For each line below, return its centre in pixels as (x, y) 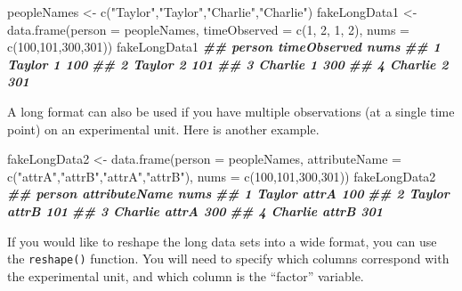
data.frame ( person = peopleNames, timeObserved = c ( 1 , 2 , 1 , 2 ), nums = (208, 29)
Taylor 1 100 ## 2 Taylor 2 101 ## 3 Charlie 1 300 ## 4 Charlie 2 (228, 64)
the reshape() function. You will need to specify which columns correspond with (228, 259)
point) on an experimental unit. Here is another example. (163, 129)
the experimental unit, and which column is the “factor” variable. (186, 275)
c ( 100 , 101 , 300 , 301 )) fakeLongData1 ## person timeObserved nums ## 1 (224, 47)
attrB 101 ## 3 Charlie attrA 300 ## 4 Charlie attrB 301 (195, 210)
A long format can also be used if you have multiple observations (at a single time (231, 111)
